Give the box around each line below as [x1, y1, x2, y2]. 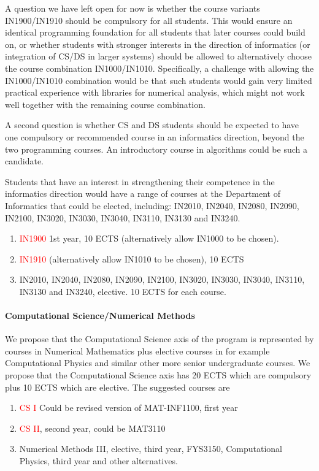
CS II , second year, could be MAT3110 [19, 421, 166, 434]
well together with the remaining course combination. [5, 98, 206, 110]
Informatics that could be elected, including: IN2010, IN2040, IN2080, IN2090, [5, 199, 299, 212]
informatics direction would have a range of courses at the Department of [5, 187, 280, 200]
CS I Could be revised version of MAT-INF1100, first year [19, 401, 238, 414]
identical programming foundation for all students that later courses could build [5, 26, 306, 39]
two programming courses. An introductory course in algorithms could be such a [5, 142, 307, 155]
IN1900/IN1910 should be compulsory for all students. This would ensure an [5, 13, 293, 26]
